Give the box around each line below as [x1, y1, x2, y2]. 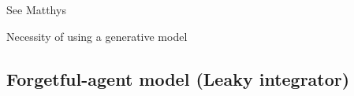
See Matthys [6, 2, 66, 17]
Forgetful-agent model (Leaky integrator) [6, 66, 350, 90]
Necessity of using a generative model [6, 28, 188, 44]
